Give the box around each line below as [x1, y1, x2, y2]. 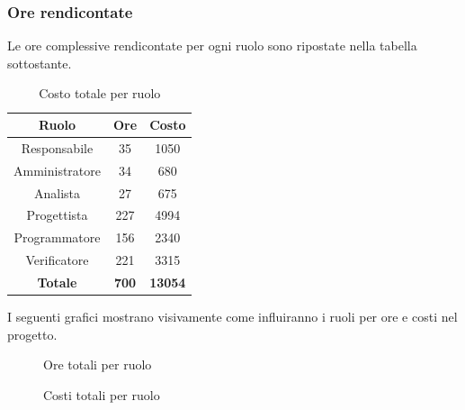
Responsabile [21, 138, 94, 157]
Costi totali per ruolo [43, 385, 160, 404]
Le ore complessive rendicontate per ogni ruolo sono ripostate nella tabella [7, 36, 417, 55]
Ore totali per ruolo [43, 355, 152, 374]
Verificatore [25, 251, 89, 269]
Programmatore [13, 228, 101, 247]
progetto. [7, 324, 58, 343]
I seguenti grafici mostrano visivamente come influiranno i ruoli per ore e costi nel [7, 307, 458, 325]
